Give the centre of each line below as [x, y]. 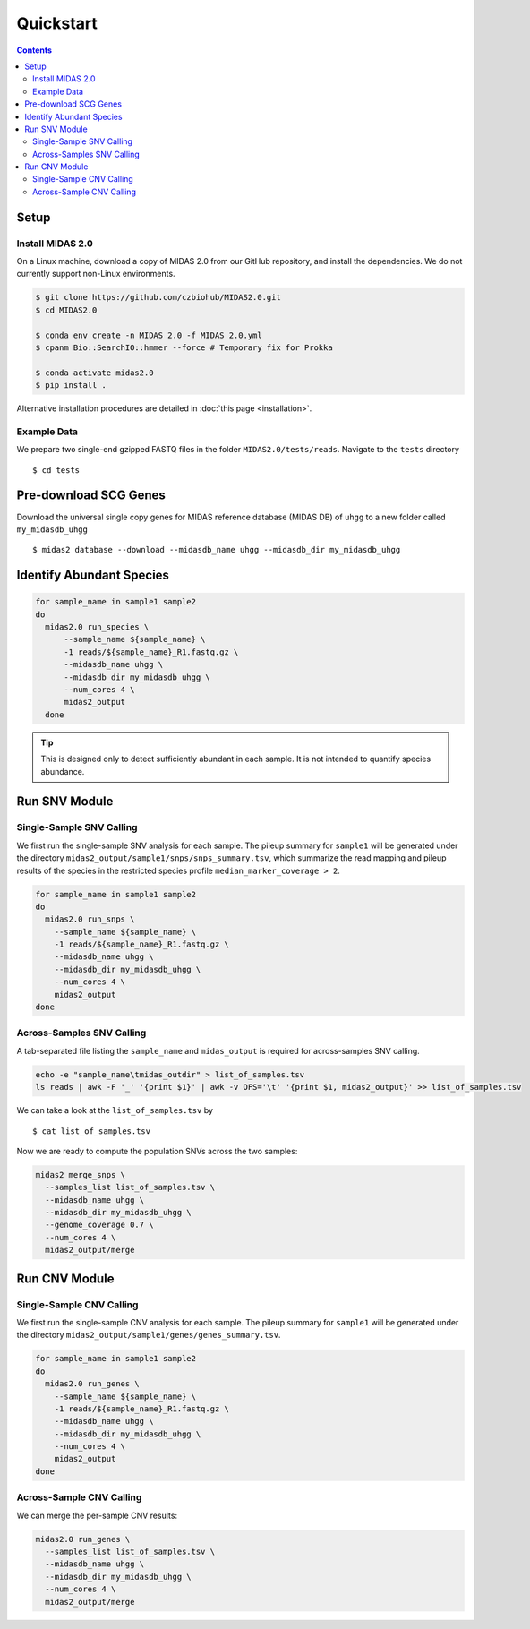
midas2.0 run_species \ [97, 627]
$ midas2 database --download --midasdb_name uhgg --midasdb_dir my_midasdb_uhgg [217, 550]
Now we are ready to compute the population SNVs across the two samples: [157, 1151]
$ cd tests [56, 470]
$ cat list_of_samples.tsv [92, 1131]
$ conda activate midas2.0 [94, 373]
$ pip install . [71, 386]
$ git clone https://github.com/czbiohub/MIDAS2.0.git [158, 297]
